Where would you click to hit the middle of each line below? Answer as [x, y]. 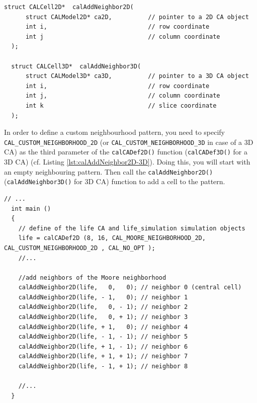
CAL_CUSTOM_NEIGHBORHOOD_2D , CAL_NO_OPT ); [80, 248]
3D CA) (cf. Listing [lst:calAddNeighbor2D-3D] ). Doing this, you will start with [127, 162]
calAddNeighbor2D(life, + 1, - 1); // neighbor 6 [103, 346]
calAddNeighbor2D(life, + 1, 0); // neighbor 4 [103, 327]
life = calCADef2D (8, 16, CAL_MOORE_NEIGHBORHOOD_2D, [112, 238]
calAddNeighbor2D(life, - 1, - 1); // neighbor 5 [103, 337]
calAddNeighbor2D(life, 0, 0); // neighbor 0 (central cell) [130, 288]
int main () [31, 209]
